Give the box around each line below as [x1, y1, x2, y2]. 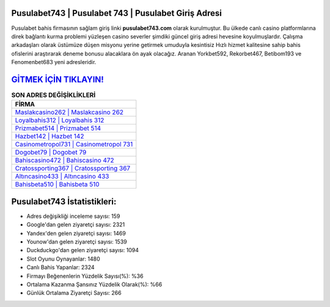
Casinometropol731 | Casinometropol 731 [15, 140, 133, 149]
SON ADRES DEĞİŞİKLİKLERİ [11, 91, 96, 99]
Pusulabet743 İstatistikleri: [11, 196, 117, 207]
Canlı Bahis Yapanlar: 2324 [26, 264, 95, 271]
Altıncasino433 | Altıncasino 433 [15, 172, 109, 181]
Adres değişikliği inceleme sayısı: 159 [26, 212, 120, 220]
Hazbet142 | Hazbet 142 [15, 132, 84, 140]
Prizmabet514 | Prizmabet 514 [15, 124, 101, 132]
